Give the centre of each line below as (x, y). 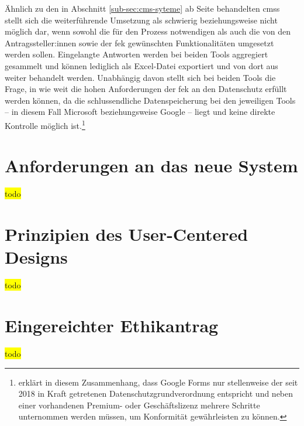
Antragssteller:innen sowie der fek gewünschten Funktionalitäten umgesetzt (139, 42)
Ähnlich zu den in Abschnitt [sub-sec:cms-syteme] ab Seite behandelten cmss (142, 8)
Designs (36, 257)
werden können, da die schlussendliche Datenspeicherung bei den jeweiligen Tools (150, 100)
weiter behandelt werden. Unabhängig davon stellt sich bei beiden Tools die (140, 77)
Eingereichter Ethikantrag (112, 325)
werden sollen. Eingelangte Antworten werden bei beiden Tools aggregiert (137, 54)
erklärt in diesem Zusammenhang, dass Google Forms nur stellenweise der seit (158, 382)
